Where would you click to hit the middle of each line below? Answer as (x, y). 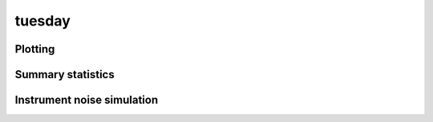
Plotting (35, 49)
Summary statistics (65, 75)
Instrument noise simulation (87, 100)
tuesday (43, 21)
